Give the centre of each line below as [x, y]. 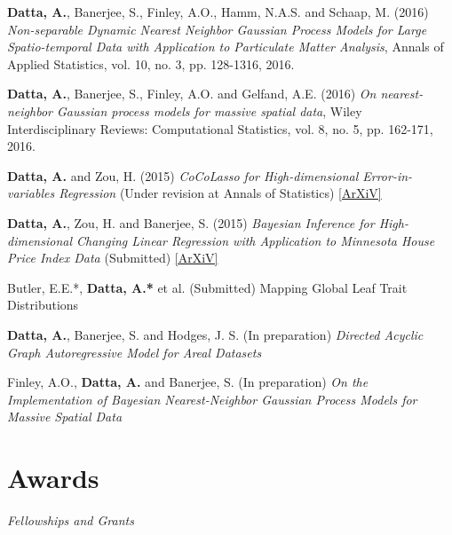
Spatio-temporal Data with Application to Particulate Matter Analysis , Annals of [226, 47]
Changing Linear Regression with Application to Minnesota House [256, 240]
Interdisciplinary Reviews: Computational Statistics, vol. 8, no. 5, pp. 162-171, [220, 128]
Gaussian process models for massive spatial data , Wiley [209, 110]
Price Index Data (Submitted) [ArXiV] [113, 258]
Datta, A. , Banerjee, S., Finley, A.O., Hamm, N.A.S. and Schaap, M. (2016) [218, 12]
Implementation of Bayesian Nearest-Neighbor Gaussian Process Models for [212, 399]
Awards [53, 478]
